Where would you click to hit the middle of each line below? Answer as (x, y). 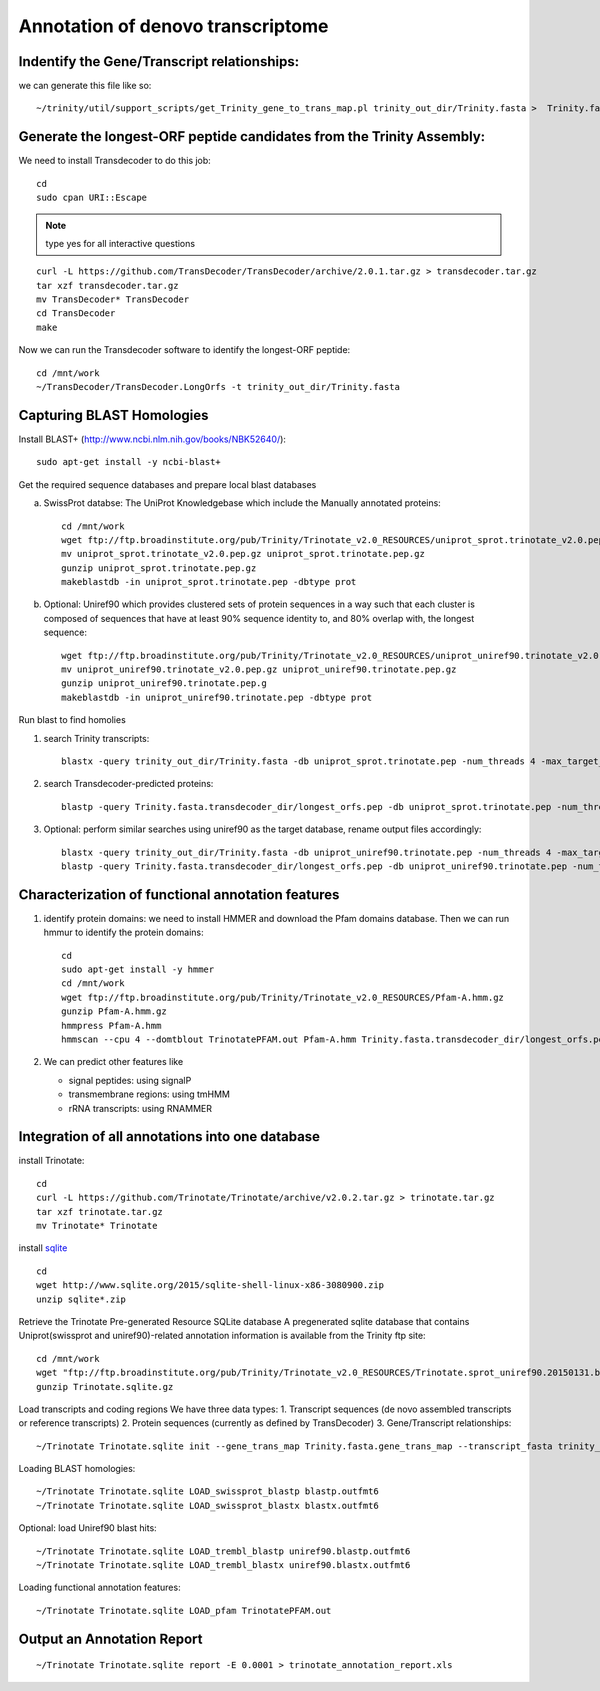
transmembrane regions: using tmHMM (149, 1094)
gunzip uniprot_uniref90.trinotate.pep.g (164, 683)
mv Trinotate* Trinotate (97, 1225)
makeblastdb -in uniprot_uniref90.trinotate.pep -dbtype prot (217, 697)
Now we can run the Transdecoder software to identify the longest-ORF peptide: (184, 350)
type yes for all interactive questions (120, 243)
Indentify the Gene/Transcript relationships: (159, 61)
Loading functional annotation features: (99, 1587)
